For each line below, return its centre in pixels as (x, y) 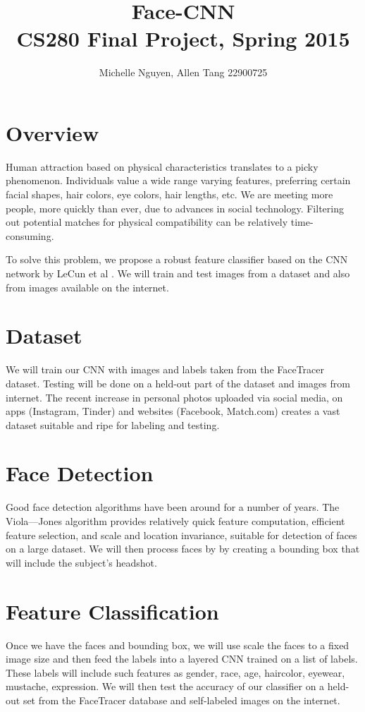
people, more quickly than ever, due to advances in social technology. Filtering (175, 208)
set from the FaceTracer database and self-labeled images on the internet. (181, 700)
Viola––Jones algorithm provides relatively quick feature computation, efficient (175, 521)
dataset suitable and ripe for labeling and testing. (113, 424)
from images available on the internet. (87, 287)
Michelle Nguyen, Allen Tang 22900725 (183, 72)
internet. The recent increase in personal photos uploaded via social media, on (174, 397)
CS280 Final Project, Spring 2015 (183, 38)
